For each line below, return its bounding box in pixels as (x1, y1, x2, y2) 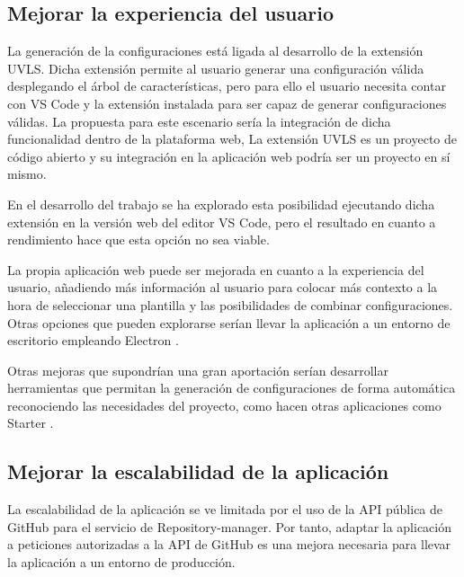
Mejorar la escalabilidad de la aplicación (7, 457, 389, 485)
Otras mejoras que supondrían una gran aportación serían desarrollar (7, 360, 388, 379)
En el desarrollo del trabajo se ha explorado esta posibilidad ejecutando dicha (7, 194, 435, 213)
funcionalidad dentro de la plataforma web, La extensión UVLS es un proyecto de (7, 129, 458, 148)
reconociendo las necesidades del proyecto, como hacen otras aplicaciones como (7, 395, 442, 414)
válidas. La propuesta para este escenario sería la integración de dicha (7, 111, 391, 130)
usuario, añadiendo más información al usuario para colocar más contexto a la (7, 278, 438, 297)
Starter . (7, 413, 54, 432)
